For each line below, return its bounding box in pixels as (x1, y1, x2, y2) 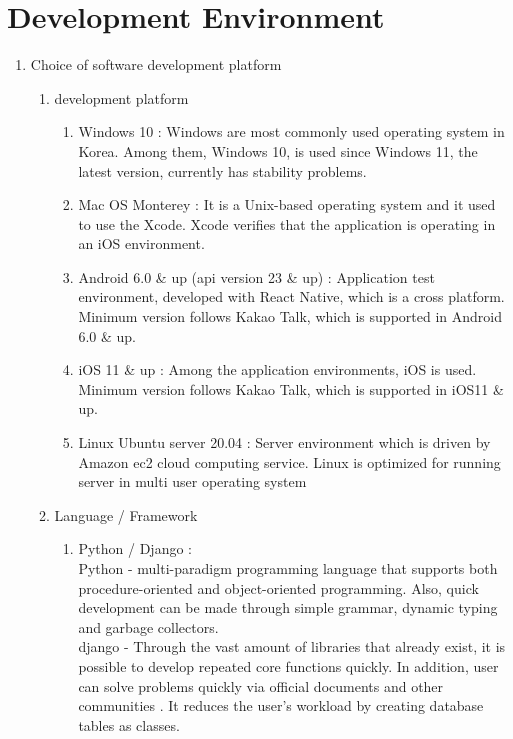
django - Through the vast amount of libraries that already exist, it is (78, 636, 506, 657)
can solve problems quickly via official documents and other (78, 675, 444, 696)
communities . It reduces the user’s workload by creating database (78, 695, 484, 716)
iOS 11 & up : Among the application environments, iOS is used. (78, 359, 477, 380)
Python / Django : (78, 538, 192, 559)
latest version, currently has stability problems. (78, 160, 367, 181)
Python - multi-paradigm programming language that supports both (78, 558, 498, 578)
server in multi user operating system (78, 471, 307, 492)
